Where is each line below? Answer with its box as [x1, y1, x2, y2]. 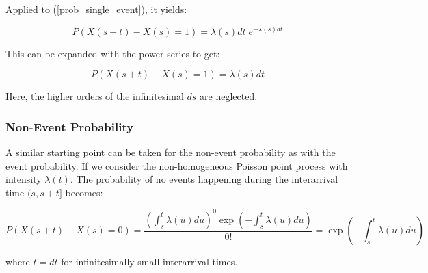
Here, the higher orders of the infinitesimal [5, 89, 184, 103]
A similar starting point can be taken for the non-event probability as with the [5, 145, 336, 159]
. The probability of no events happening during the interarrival [70, 172, 338, 186]
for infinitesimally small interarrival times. [61, 255, 238, 269]
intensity [5, 172, 42, 186]
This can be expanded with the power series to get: [5, 46, 220, 60]
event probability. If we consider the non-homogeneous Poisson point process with [5, 158, 348, 172]
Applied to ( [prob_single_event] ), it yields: [5, 2, 187, 16]
